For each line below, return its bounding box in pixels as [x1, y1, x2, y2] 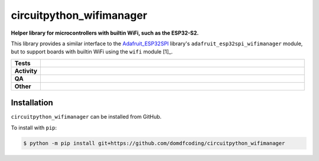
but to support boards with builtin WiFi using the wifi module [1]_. [11, 48, 173, 55]
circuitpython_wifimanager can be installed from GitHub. [11, 113, 162, 120]
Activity [14, 66, 38, 75]
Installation [11, 98, 53, 108]
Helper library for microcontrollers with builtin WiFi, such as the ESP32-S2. [11, 29, 199, 36]
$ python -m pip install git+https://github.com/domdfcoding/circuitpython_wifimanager [23, 140, 285, 146]
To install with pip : [11, 124, 57, 131]
